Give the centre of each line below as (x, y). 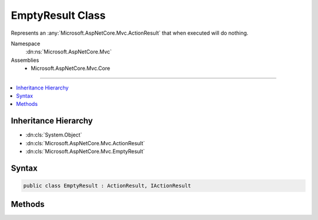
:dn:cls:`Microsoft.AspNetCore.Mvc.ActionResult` (85, 143)
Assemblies (25, 60)
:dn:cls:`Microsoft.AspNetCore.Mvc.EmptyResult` (85, 151)
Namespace (26, 44)
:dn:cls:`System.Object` (54, 135)
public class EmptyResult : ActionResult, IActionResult (107, 186)
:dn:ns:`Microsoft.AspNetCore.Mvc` (69, 52)
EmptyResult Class (58, 15)
